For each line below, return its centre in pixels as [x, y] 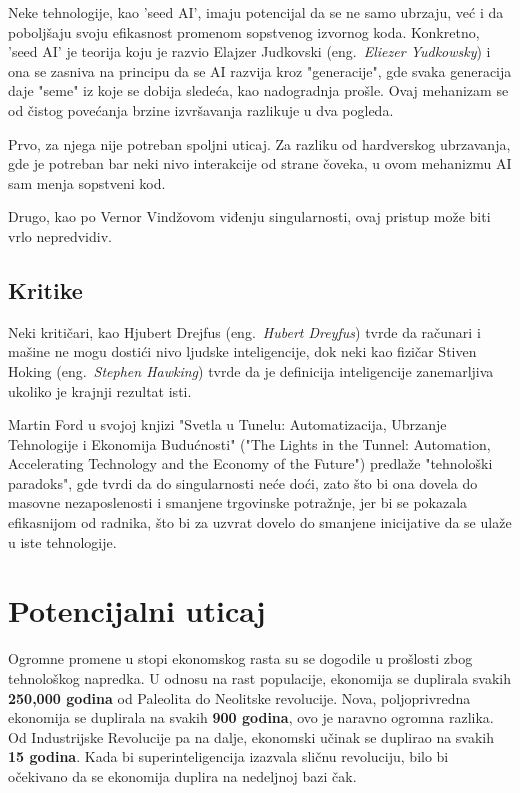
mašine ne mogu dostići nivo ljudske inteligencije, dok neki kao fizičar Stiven [242, 351]
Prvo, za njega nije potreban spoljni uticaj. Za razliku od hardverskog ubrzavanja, [259, 143]
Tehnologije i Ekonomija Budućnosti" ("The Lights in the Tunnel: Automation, [249, 443]
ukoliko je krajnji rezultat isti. [100, 390]
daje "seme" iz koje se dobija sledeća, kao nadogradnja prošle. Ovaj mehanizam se [258, 90]
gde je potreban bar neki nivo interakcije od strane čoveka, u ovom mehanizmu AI [260, 163]
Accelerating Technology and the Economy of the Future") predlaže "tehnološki [250, 463]
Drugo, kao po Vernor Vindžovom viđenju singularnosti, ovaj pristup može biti [249, 216]
